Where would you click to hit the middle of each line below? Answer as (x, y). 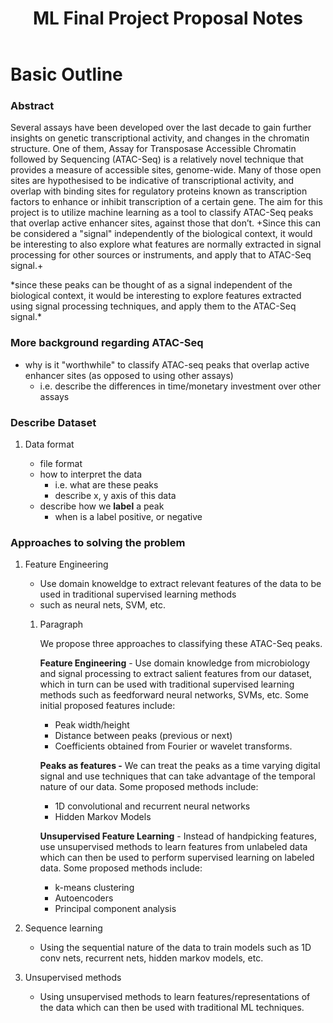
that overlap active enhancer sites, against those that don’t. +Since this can (165, 223)
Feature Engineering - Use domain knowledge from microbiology (175, 663)
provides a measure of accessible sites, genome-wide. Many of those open (166, 170)
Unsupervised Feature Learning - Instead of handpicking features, (178, 836)
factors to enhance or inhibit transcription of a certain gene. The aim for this (166, 202)
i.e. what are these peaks (106, 485)
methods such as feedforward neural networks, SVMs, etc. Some (174, 695)
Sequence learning (63, 928)
